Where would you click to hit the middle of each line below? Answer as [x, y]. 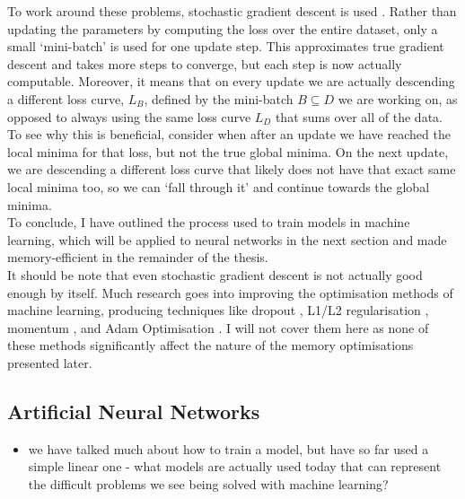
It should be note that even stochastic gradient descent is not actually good [215, 274]
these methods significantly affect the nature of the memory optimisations [211, 345]
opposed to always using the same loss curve [129, 116]
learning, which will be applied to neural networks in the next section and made [227, 239]
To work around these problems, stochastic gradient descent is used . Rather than [232, 11]
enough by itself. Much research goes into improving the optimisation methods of [230, 292]
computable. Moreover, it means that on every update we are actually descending [231, 81]
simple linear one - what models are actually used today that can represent [235, 466]
